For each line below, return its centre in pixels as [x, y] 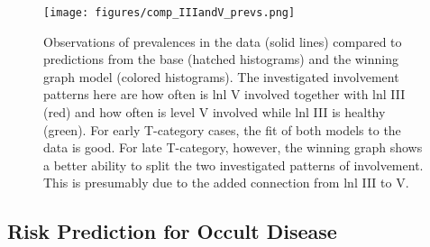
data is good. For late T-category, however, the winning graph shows [233, 147]
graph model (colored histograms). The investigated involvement [221, 76]
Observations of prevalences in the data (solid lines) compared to [223, 41]
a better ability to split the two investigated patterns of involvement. [233, 165]
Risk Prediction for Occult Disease [172, 231]
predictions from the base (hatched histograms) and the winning [221, 59]
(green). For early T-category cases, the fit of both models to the [222, 129]
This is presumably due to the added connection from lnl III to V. [226, 183]
